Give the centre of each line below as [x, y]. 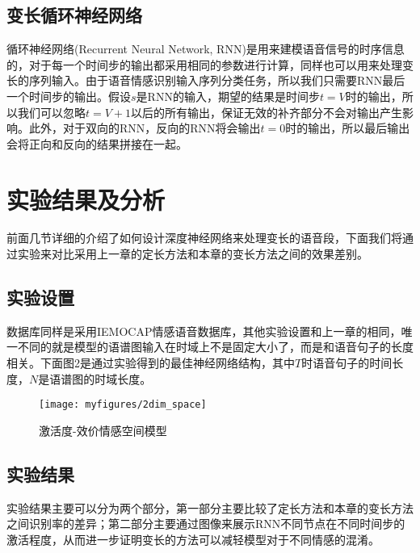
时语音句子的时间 [347, 363]
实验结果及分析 [86, 199]
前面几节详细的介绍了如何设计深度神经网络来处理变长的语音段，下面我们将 [204, 238]
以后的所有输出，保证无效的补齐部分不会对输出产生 [267, 112]
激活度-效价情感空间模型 [103, 430]
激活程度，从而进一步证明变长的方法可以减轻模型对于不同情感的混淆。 [193, 539]
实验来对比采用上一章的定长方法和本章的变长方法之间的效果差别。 [193, 254]
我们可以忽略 [51, 112]
